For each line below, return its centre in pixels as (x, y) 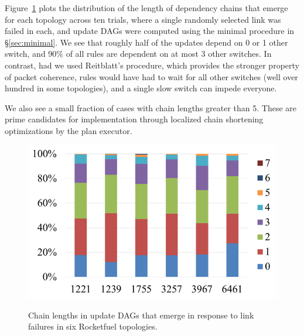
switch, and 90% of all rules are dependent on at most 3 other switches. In (138, 54)
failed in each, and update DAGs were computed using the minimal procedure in (150, 31)
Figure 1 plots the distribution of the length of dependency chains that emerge (146, 8)
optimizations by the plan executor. (69, 130)
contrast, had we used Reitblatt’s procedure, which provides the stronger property (152, 65)
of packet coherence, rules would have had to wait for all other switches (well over (151, 76)
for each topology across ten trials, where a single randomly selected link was (143, 19)
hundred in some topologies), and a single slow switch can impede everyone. (141, 88)
